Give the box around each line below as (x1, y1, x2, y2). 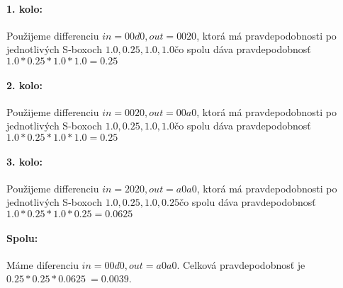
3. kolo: (6, 154, 43, 168)
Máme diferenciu (6, 257, 79, 272)
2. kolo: (6, 77, 43, 92)
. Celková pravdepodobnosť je (176, 257, 305, 272)
